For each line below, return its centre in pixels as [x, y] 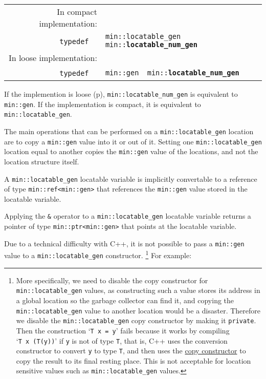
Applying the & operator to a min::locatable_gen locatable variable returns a [128, 216]
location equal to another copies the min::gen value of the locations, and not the [131, 151]
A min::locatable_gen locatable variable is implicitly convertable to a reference [131, 178]
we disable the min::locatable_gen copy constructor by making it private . [136, 320]
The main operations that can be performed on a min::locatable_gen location [129, 131]
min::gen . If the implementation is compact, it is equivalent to [103, 104]
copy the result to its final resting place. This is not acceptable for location [134, 360]
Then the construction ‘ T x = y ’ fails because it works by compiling [123, 330]
